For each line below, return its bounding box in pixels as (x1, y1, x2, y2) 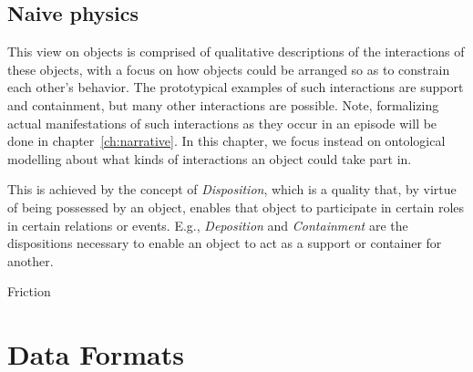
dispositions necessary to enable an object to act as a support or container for (7, 233, 442, 253)
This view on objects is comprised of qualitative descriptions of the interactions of (7, 42, 465, 61)
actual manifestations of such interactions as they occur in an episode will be (7, 113, 437, 132)
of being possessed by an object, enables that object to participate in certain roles (7, 197, 465, 216)
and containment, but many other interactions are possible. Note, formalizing (7, 95, 439, 114)
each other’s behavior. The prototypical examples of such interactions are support (7, 77, 464, 97)
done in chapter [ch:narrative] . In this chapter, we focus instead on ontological (7, 131, 446, 150)
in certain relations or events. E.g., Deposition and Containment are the (7, 215, 408, 234)
